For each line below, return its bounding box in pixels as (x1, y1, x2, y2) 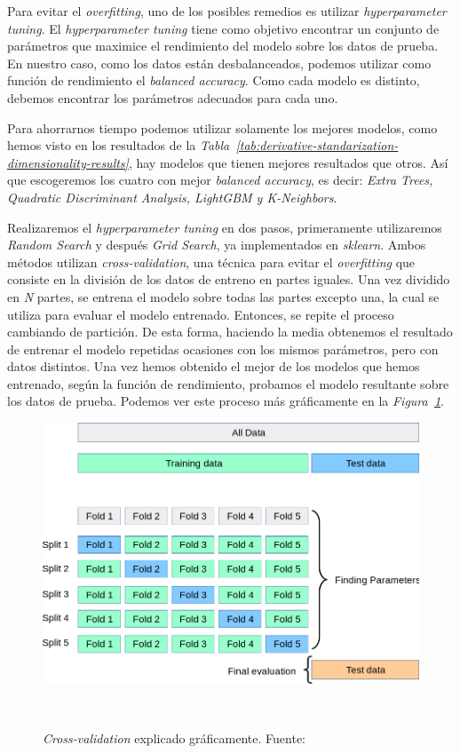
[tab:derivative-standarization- (235, 136, 399, 155)
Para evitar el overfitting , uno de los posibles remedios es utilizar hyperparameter (7, 2, 447, 20)
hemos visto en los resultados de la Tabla (7, 136, 230, 155)
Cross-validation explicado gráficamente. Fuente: (43, 728, 305, 747)
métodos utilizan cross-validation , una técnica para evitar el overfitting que (7, 252, 416, 271)
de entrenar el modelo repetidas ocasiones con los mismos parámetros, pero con (7, 339, 439, 358)
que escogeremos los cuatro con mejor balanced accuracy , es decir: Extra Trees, (7, 170, 433, 189)
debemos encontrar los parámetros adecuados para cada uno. (7, 88, 338, 107)
